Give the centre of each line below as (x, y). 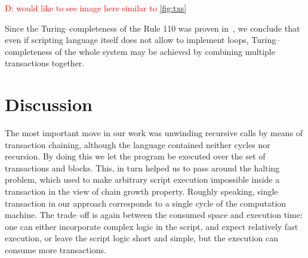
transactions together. (45, 63)
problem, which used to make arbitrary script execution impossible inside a (142, 179)
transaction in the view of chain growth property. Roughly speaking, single (141, 191)
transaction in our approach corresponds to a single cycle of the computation (146, 203)
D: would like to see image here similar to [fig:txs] (96, 8)
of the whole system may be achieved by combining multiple (165, 51)
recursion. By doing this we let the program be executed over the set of (135, 156)
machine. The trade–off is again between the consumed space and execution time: (154, 215)
